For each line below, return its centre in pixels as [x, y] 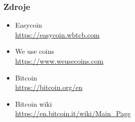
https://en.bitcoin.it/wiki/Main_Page [73, 113]
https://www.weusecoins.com [59, 61]
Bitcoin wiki [33, 103]
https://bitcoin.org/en [49, 87]
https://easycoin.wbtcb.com [57, 34]
